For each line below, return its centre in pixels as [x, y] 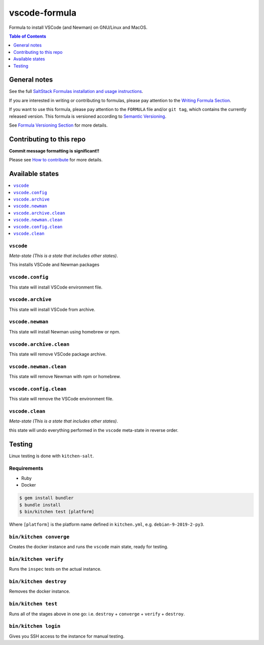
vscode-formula [43, 13]
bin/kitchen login [35, 626]
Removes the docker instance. [40, 591]
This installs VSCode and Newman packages [54, 265]
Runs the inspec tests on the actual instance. [55, 569]
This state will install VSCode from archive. [52, 309]
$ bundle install [40, 505]
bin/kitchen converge [39, 537]
